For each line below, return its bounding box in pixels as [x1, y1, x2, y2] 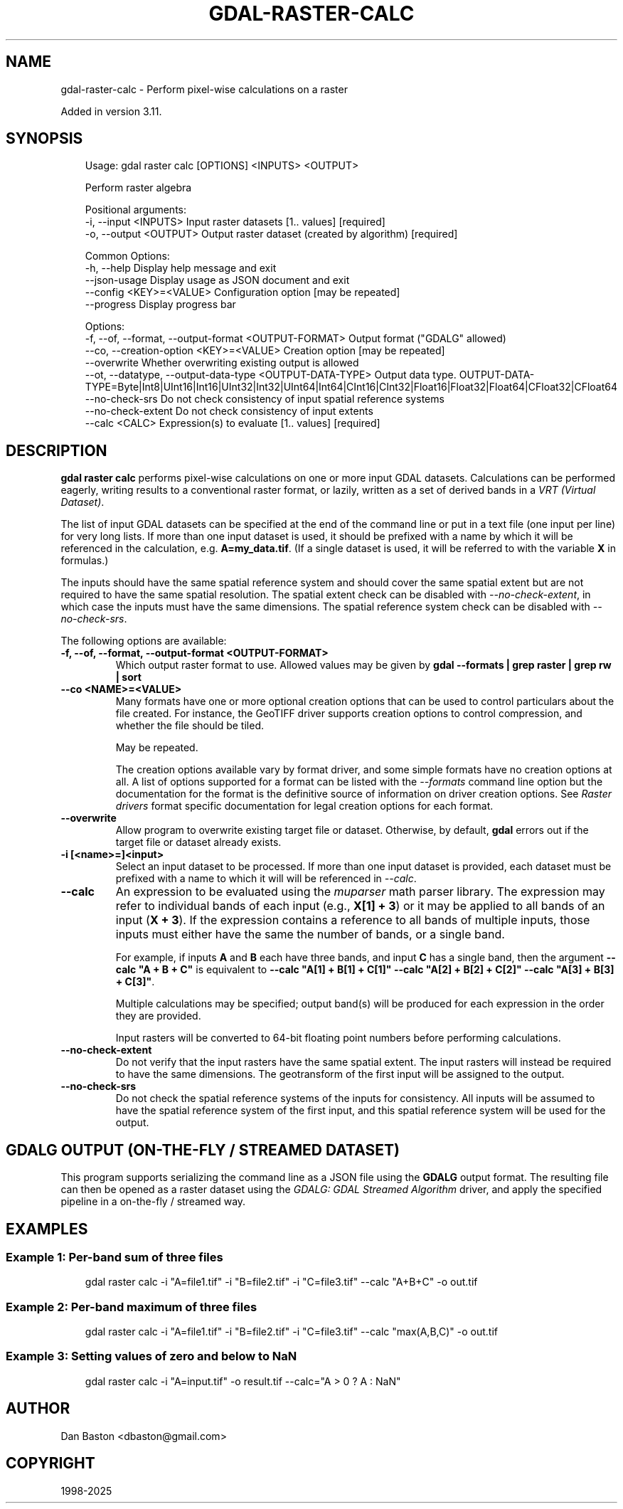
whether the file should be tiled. [115, 719, 264, 732]
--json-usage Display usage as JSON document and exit [85, 274, 350, 287]
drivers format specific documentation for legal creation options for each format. [115, 800, 494, 812]
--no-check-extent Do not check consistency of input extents [85, 405, 373, 418]
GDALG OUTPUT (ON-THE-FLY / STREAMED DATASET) [6, 1140, 400, 1159]
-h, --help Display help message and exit [85, 262, 277, 275]
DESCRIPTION [6, 441, 107, 460]
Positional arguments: [85, 203, 186, 216]
